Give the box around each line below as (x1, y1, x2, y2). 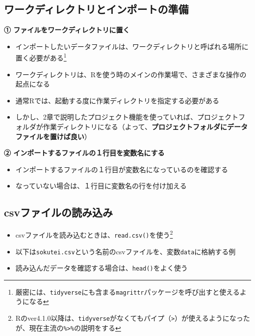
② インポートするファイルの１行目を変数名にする (4, 148, 165, 158)
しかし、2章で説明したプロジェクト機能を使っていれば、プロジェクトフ (15, 112, 246, 122)
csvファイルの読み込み (4, 205, 113, 220)
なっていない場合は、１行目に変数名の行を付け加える (15, 181, 187, 191)
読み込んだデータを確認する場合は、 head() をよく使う (15, 263, 188, 273)
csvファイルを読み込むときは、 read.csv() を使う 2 (15, 228, 173, 240)
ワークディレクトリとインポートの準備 (4, 1, 189, 17)
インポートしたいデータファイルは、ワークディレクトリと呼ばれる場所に (15, 41, 249, 51)
